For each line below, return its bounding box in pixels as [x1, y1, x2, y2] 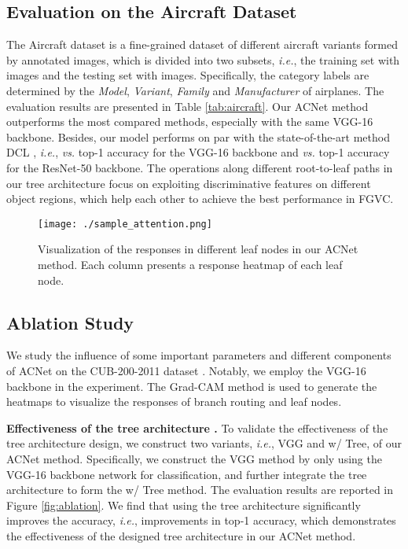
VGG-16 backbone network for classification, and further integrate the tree [6, 466, 367, 482]
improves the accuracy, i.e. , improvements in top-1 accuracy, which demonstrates [6, 512, 396, 529]
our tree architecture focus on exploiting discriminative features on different [6, 175, 371, 191]
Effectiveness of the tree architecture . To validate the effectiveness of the [6, 419, 388, 436]
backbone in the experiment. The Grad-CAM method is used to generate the [6, 378, 377, 394]
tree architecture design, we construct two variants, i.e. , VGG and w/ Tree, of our [6, 435, 402, 451]
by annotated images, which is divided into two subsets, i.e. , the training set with [6, 51, 400, 68]
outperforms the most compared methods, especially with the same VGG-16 [6, 113, 373, 130]
